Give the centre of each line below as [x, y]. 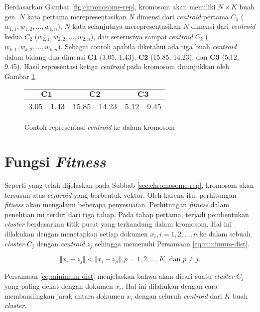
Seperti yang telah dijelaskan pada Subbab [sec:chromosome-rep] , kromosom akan [129, 185]
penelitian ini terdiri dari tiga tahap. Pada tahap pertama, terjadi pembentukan [127, 214]
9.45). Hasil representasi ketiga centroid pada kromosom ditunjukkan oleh [117, 66]
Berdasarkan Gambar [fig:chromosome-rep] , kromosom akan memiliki [110, 6]
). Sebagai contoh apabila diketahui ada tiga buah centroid [147, 46]
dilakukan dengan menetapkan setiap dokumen [76, 234]
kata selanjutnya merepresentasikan [127, 26]
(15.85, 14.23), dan [179, 56]
